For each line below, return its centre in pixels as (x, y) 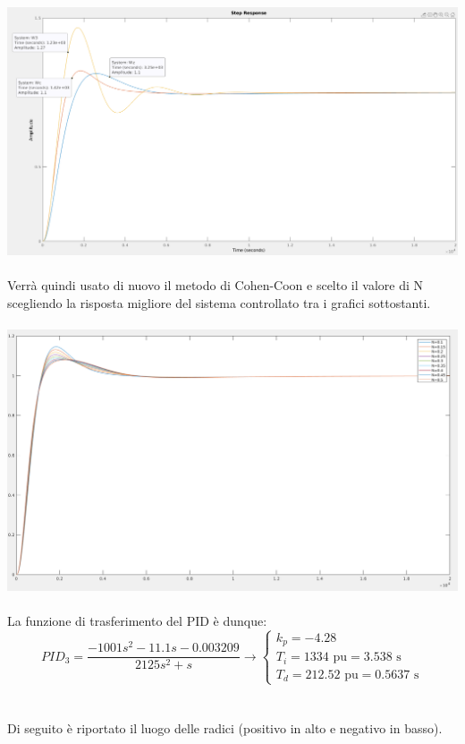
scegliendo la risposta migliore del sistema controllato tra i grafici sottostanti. (219, 302)
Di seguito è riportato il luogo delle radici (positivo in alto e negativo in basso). (225, 727)
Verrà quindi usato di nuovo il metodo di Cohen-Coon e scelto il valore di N (215, 285)
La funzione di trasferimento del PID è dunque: (137, 621)
